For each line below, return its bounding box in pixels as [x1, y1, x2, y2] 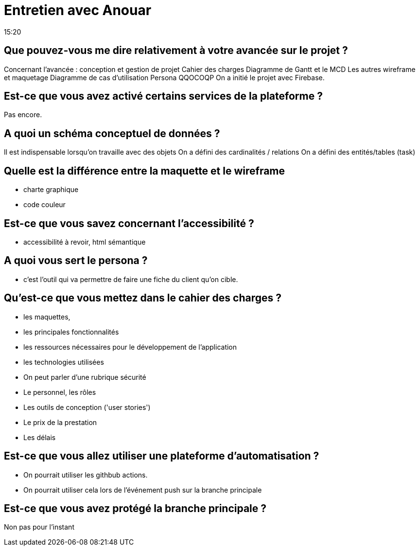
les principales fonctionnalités [23, 327, 119, 336]
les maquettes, [23, 312, 70, 321]
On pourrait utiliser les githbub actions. [23, 470, 148, 479]
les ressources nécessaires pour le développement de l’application [23, 342, 237, 351]
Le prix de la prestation [23, 418, 97, 426]
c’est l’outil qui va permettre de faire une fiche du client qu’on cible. [23, 275, 238, 284]
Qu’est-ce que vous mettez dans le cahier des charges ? [4, 292, 281, 304]
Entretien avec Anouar [4, 2, 152, 18]
